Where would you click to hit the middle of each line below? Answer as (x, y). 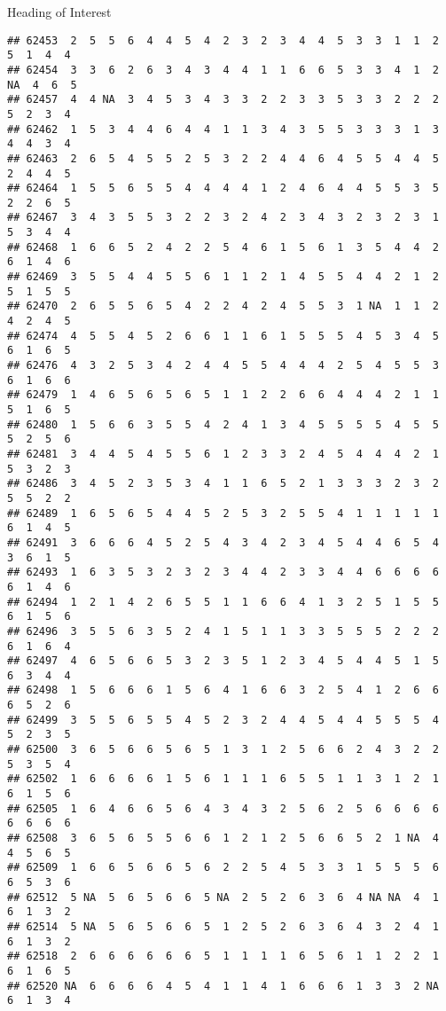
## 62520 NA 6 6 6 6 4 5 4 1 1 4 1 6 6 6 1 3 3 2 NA (223, 986)
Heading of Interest (59, 12)
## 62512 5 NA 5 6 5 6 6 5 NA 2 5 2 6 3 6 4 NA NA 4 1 (223, 897)
